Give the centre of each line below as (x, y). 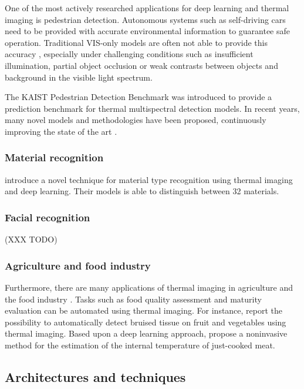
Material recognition (54, 157)
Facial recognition (48, 217)
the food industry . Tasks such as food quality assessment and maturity (133, 299)
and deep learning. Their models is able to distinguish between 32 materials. (142, 191)
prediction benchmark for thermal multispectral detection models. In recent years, (152, 108)
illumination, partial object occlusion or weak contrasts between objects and (141, 65)
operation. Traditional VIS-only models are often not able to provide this (136, 42)
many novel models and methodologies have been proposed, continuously (136, 120)
